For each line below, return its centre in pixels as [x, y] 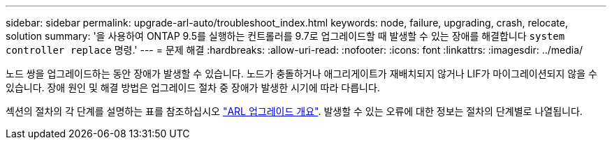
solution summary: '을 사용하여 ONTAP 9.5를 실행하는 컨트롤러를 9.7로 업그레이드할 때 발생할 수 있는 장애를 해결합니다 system [285, 36]
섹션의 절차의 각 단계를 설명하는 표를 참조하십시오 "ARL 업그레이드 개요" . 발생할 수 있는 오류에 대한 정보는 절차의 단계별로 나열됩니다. [294, 111]
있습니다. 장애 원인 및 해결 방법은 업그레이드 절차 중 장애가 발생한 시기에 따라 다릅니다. [193, 87]
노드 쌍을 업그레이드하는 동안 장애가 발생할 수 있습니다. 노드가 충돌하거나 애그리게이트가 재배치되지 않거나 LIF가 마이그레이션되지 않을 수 [301, 74]
